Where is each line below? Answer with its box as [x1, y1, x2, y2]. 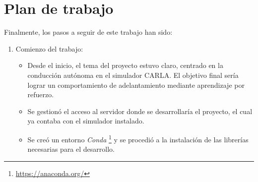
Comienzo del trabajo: [15, 43, 83, 54]
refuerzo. [27, 89, 54, 100]
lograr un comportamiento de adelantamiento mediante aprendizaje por [27, 79, 245, 90]
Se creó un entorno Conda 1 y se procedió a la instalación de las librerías [27, 132, 249, 144]
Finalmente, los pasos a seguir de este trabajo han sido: [4, 27, 173, 37]
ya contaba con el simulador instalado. [27, 116, 144, 126]
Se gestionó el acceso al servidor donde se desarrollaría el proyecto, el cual [27, 106, 253, 116]
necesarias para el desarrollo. [27, 144, 115, 154]
